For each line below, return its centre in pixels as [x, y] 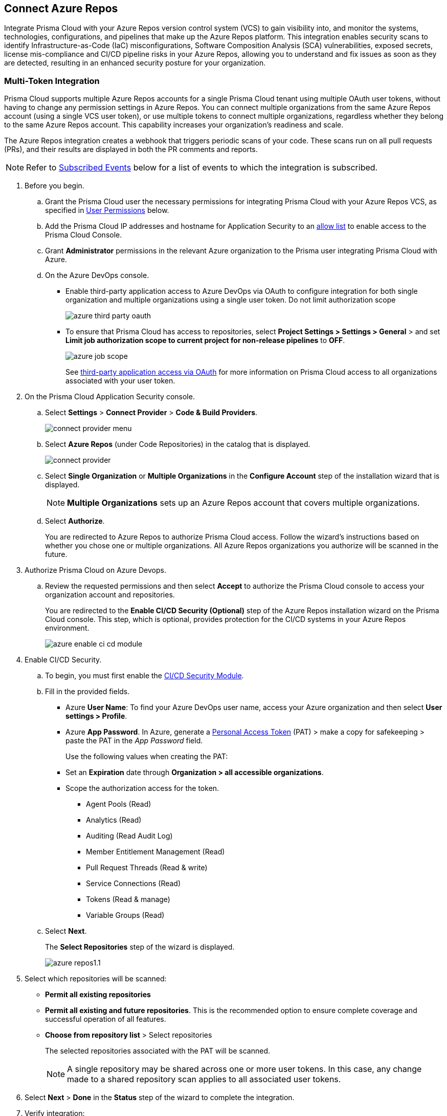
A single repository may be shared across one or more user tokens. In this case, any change [244, 1069]
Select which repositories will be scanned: [96, 979]
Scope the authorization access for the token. [142, 788]
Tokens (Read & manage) [128, 899]
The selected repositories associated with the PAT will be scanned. [158, 1051]
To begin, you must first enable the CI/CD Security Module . [144, 676]
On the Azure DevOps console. [97, 275]
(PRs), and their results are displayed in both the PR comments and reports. [131, 149]
